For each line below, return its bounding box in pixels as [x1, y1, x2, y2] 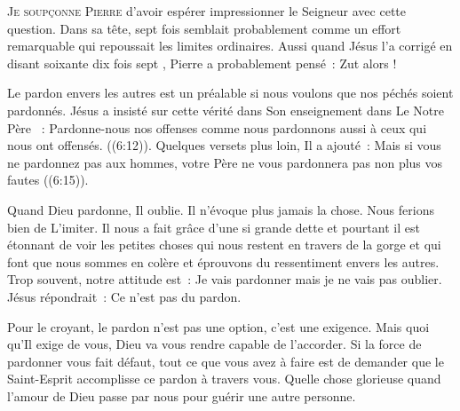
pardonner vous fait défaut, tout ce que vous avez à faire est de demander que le [7, 352, 444, 370]
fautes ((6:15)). [7, 170, 89, 189]
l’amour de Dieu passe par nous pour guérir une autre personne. [7, 386, 356, 405]
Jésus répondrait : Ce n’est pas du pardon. [7, 287, 242, 305]
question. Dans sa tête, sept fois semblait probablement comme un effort [7, 19, 401, 37]
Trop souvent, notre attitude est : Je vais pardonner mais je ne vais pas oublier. [7, 270, 442, 288]
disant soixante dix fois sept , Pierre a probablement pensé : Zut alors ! [7, 53, 397, 72]
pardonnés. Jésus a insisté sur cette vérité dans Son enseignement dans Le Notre [7, 100, 444, 119]
